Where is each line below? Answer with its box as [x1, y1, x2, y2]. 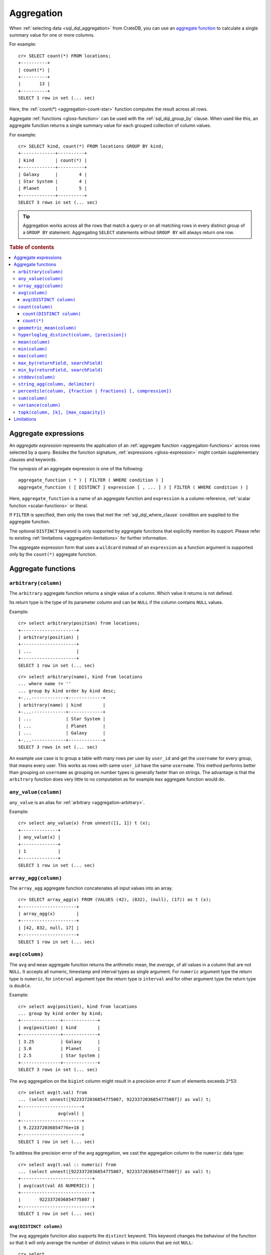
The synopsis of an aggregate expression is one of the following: [9, 466, 144, 472]
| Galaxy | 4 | [18, 171, 87, 177]
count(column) [18, 304, 53, 310]
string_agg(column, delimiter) [18, 382, 95, 387]
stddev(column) [18, 374, 56, 380]
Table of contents [9, 243, 55, 250]
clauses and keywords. [9, 456, 57, 462]
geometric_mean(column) [18, 325, 77, 331]
